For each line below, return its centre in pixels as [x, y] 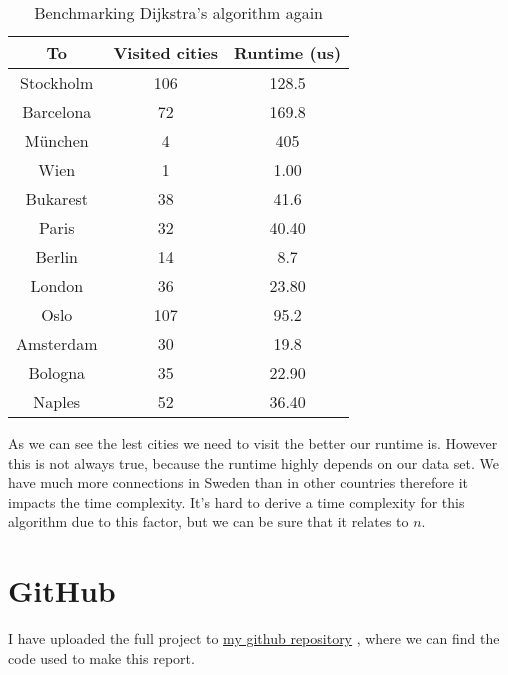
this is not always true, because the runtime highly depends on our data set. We [253, 462]
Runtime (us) [288, 52]
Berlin [56, 256]
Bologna [57, 372]
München [56, 140]
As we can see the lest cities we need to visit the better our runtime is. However [253, 443]
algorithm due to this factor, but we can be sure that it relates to [208, 521]
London [57, 285]
